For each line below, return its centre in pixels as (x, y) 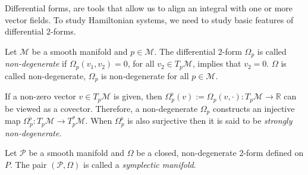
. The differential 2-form (198, 51)
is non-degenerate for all (145, 75)
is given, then (138, 96)
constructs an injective (254, 108)
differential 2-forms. (40, 31)
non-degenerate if (36, 63)
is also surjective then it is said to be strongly (210, 121)
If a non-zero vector (40, 96)
